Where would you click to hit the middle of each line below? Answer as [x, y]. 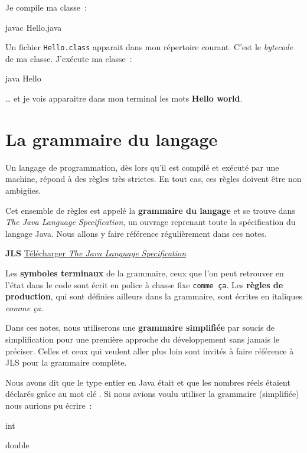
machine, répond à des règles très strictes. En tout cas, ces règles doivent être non [153, 179]
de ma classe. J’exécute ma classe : [69, 58]
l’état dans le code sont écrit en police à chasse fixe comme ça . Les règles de [144, 284]
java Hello [23, 78]
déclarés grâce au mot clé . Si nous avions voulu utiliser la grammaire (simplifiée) [152, 394]
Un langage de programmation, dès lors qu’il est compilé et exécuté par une [142, 167]
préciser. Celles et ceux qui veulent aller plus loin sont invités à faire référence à [150, 351]
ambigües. [23, 190]
